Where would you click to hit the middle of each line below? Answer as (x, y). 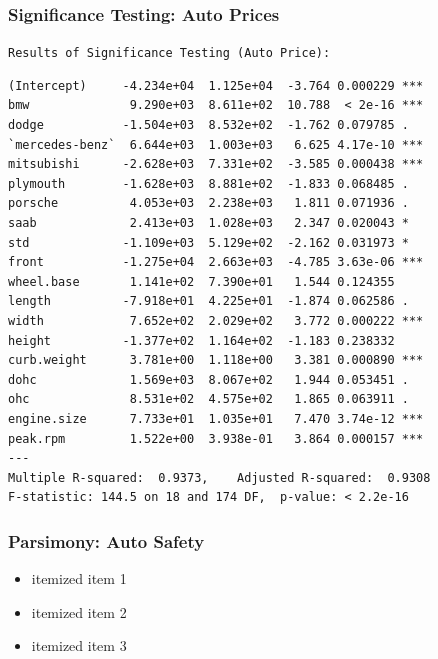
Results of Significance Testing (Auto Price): (169, 53)
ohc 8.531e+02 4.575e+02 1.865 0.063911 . (208, 399)
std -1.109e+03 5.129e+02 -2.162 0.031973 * (208, 242)
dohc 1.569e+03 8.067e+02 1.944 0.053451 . (208, 379)
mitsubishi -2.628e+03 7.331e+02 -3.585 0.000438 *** (216, 164)
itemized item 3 (79, 645)
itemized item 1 (79, 578)
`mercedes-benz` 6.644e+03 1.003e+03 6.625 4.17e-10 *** (216, 144)
